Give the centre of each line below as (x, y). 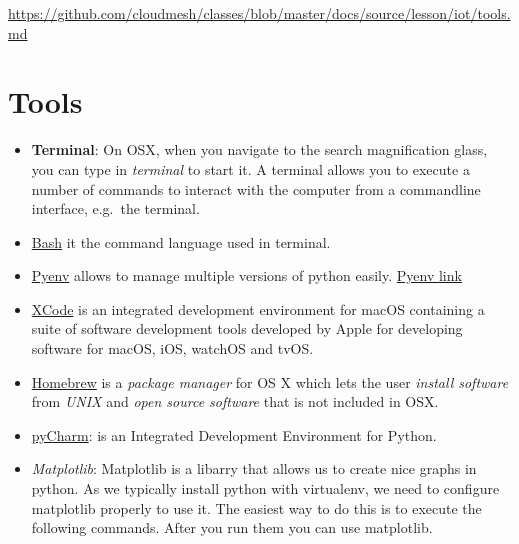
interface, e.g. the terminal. (115, 208)
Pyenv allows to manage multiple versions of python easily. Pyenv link (246, 275)
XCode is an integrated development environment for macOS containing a (258, 308)
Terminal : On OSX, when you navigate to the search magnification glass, (259, 149)
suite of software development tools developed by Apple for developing (247, 328)
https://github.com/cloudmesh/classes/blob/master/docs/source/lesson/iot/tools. (259, 13)
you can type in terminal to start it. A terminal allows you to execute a (250, 168)
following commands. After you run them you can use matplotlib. (232, 527)
